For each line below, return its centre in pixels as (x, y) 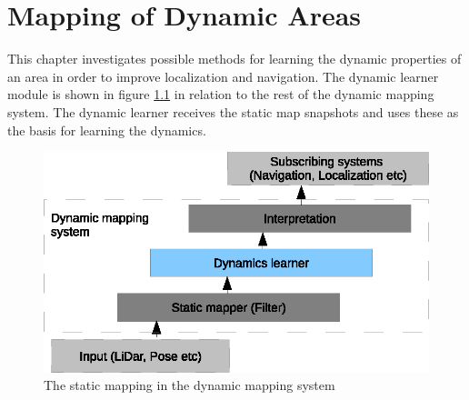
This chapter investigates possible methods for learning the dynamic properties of (234, 59)
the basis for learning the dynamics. (107, 130)
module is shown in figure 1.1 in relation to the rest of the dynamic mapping (221, 94)
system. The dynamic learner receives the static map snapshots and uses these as (233, 111)
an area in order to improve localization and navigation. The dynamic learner (223, 76)
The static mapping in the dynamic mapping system (190, 385)
